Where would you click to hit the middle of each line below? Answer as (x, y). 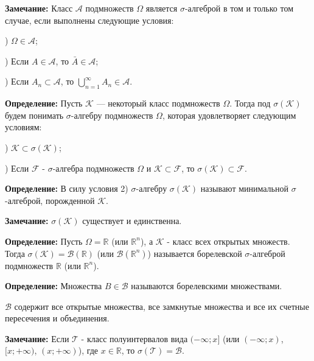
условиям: (23, 127)
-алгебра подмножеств (93, 168)
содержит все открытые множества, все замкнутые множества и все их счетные (162, 306)
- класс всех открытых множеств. (229, 241)
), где (88, 350)
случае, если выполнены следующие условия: (89, 20)
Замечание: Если (37, 338)
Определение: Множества (54, 286)
